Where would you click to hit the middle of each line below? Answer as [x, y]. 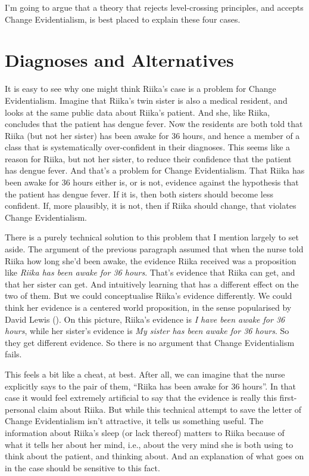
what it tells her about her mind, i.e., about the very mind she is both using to [149, 444]
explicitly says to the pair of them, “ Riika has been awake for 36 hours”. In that [151, 386]
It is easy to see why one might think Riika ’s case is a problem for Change [141, 89]
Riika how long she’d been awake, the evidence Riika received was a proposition [151, 260]
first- [288, 398]
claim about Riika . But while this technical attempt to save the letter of [170, 409]
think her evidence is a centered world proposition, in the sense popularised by [148, 307]
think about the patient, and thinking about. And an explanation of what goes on [154, 456]
